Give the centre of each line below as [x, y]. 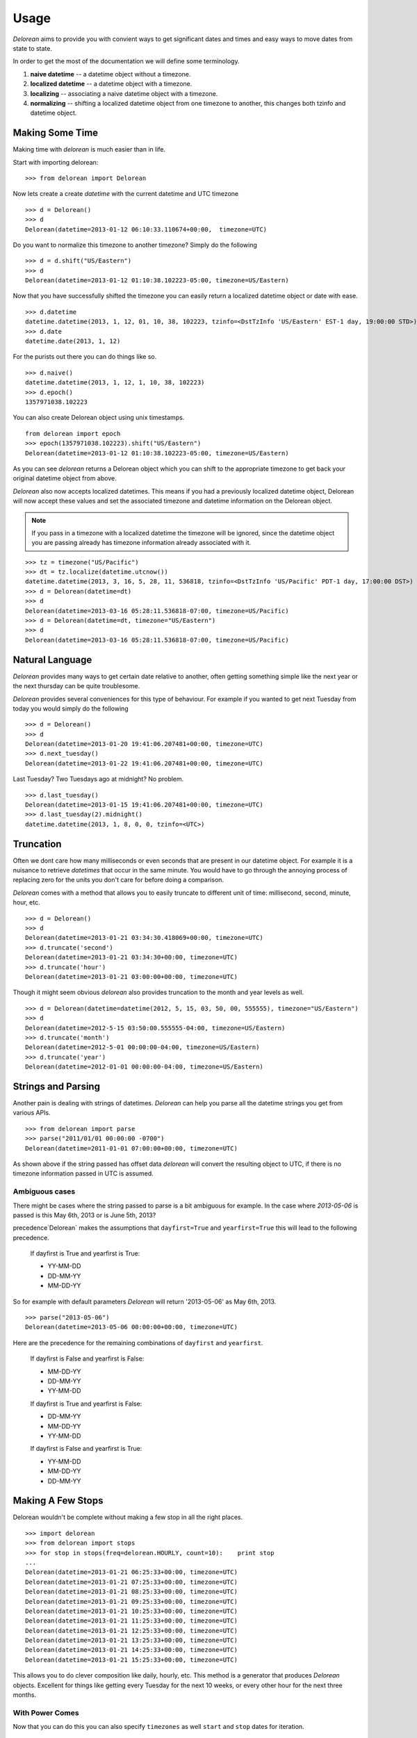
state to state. [32, 48]
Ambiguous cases [44, 1192]
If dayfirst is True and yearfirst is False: [86, 1404]
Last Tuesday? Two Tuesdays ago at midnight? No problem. [98, 779]
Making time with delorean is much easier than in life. [89, 149]
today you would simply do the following [71, 708]
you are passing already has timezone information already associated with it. [141, 543]
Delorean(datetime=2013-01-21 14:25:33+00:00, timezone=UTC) [131, 1650]
